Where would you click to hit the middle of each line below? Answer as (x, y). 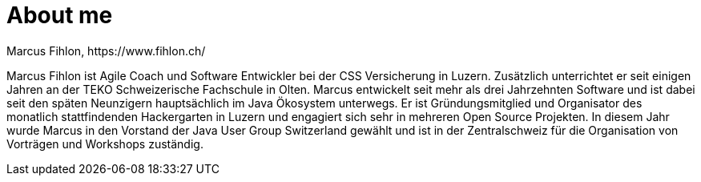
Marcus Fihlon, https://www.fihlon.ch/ (106, 51)
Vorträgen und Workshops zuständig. (105, 144)
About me (60, 15)
